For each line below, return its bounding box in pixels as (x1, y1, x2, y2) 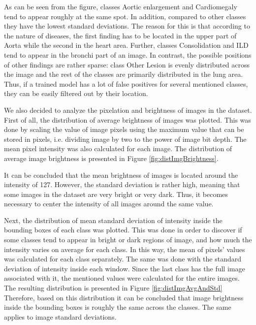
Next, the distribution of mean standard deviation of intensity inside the (4, 215, 223, 225)
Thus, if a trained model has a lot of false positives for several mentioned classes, (4, 78, 248, 89)
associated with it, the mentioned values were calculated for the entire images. (4, 273, 240, 283)
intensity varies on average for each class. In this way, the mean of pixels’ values (4, 244, 245, 254)
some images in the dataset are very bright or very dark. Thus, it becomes (4, 189, 228, 199)
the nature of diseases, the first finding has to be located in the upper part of (4, 30, 237, 40)
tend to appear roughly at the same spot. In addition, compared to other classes (4, 11, 246, 21)
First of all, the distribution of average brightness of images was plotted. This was (4, 114, 251, 125)
